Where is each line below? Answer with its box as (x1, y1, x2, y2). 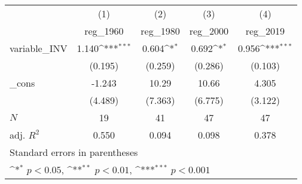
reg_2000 (189, 24, 229, 38)
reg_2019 (245, 24, 285, 38)
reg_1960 (84, 24, 124, 38)
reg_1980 (141, 24, 180, 38)
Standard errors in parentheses (10, 145, 138, 159)
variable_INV (10, 41, 68, 55)
